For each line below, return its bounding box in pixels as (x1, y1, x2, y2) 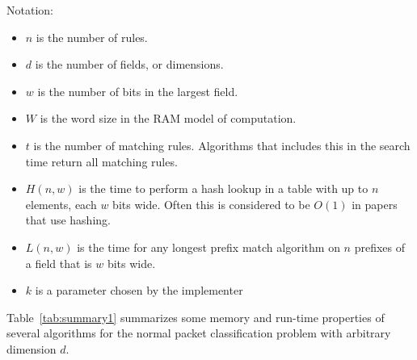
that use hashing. (25, 211, 111, 228)
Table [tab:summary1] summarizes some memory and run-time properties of (6, 308, 385, 325)
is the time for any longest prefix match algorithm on (77, 238, 340, 255)
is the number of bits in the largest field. (37, 82, 238, 99)
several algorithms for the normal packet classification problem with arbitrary (6, 324, 391, 341)
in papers (352, 195, 398, 212)
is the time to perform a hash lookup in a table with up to (78, 180, 369, 197)
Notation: (6, 2, 53, 18)
